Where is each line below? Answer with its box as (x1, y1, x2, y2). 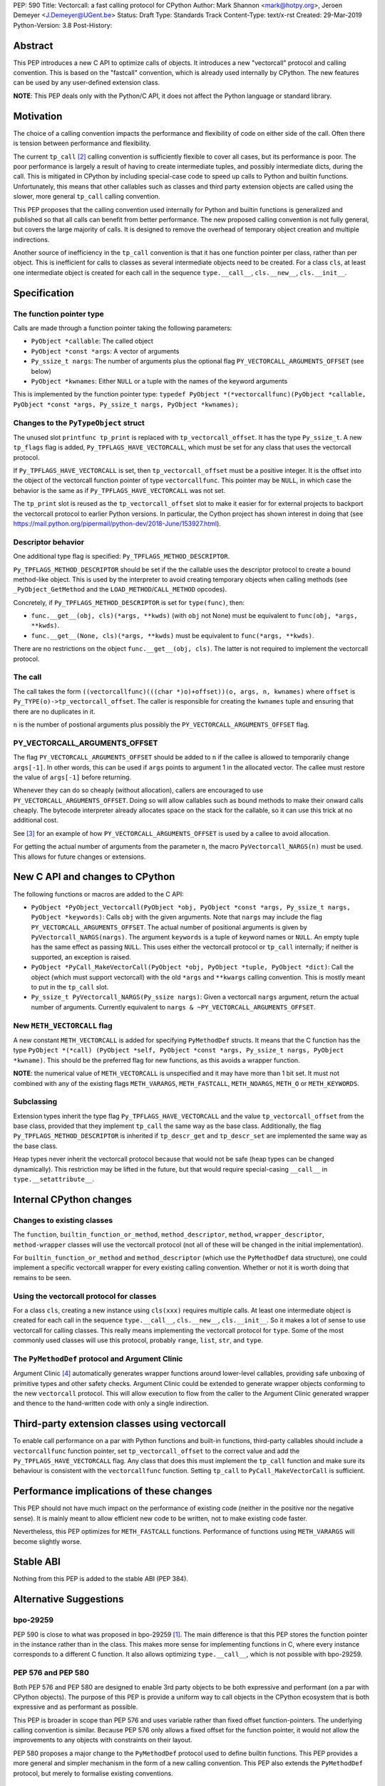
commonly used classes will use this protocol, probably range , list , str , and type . (13, 1336, 264, 1345)
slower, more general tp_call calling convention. (13, 192, 160, 201)
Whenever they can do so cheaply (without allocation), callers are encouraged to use (13, 786, 264, 794)
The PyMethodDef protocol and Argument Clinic (13, 1354, 183, 1364)
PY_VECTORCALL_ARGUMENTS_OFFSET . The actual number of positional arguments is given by (31, 922, 308, 932)
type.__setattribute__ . (13, 1175, 95, 1184)
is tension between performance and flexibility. (13, 139, 151, 148)
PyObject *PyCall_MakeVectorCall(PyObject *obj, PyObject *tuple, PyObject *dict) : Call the (31, 963, 354, 972)
